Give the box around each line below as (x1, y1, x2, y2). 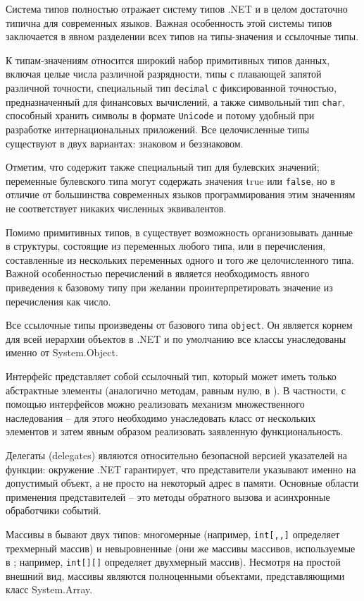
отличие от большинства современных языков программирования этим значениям (6, 187, 356, 202)
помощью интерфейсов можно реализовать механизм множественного (6, 396, 305, 411)
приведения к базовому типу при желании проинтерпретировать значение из (6, 279, 333, 294)
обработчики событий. (6, 503, 101, 518)
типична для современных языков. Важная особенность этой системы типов (6, 15, 332, 30)
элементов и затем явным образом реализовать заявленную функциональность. (6, 424, 344, 439)
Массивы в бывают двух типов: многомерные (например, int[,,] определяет (6, 526, 340, 541)
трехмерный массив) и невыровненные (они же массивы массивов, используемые (6, 540, 356, 555)
